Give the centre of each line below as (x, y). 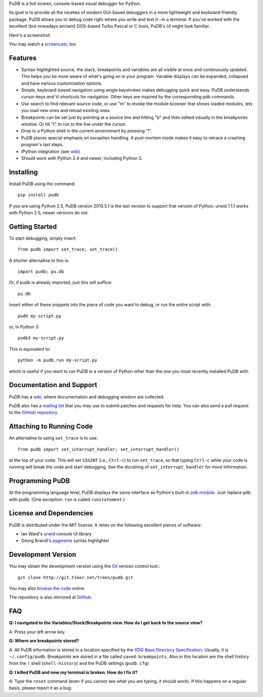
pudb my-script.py (40, 316)
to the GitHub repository (33, 413)
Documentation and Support (53, 385)
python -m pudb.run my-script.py (57, 360)
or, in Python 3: (24, 327)
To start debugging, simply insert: (43, 238)
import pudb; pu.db (41, 272)
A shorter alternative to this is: (39, 260)
